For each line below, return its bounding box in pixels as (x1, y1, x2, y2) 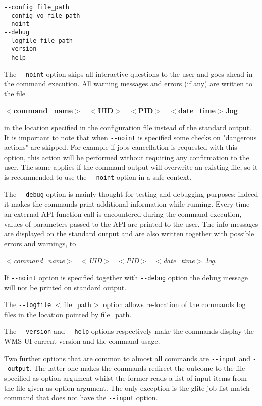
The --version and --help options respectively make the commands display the (4, 326, 254, 336)
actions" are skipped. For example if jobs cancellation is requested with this (4, 142, 237, 153)
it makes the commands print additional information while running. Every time (4, 198, 250, 209)
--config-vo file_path (4, 12, 80, 19)
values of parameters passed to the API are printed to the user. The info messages (4, 218, 258, 229)
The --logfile (4, 299, 51, 310)
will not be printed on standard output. (4, 282, 127, 292)
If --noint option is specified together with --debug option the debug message (4, 272, 248, 282)
